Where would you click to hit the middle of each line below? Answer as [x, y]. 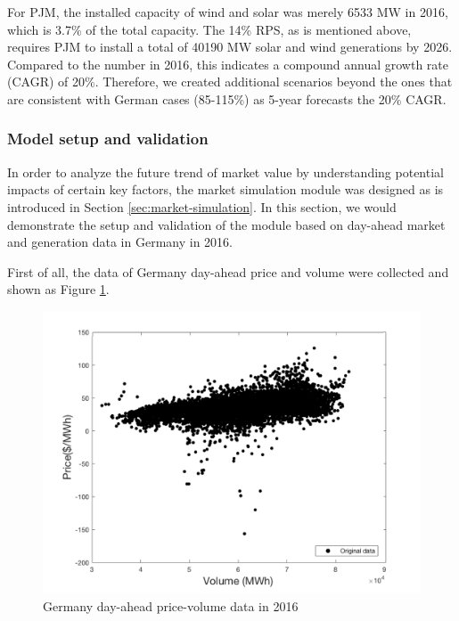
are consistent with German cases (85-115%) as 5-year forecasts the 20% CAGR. [227, 98]
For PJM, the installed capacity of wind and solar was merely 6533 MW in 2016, [228, 12]
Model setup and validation [108, 139]
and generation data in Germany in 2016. [120, 242]
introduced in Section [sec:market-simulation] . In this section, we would [202, 206]
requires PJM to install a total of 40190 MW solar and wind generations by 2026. [230, 47]
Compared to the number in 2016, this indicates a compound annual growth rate [228, 64]
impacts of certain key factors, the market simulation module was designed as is [225, 189]
